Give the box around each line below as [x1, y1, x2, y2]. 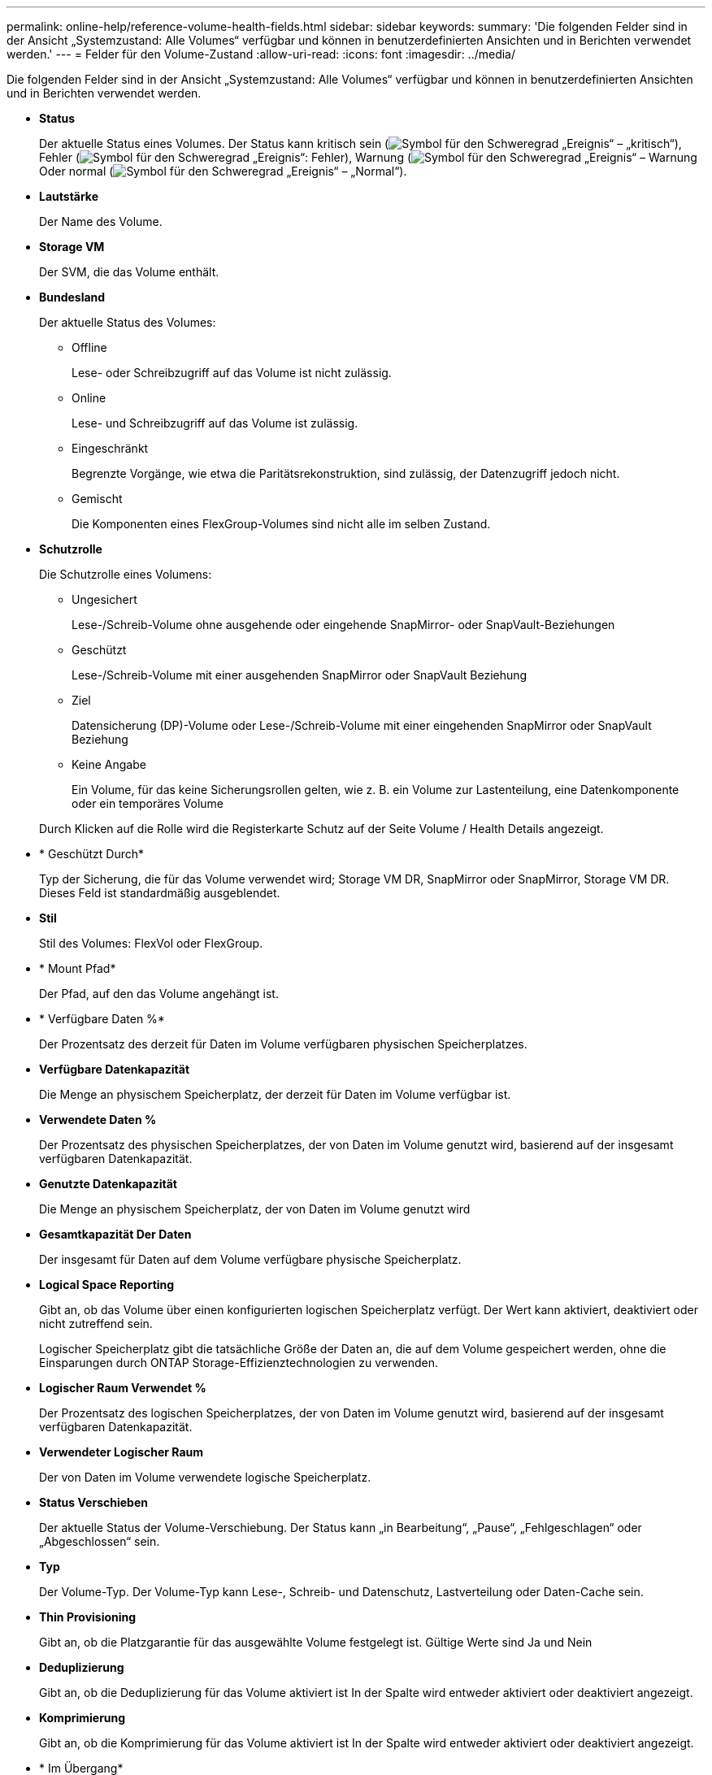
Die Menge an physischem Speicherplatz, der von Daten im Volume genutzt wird [39, 1202, 471, 1216]
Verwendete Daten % [39, 1113, 157, 1126]
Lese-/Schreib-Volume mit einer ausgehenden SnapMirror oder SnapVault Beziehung [72, 668, 527, 682]
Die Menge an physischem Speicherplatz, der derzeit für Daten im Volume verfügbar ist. [39, 1087, 511, 1101]
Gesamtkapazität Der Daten [39, 1227, 192, 1241]
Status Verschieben [39, 1495, 148, 1509]
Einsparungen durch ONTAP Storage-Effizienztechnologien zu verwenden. [39, 1356, 439, 1369]
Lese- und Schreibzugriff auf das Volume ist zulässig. [72, 416, 358, 430]
